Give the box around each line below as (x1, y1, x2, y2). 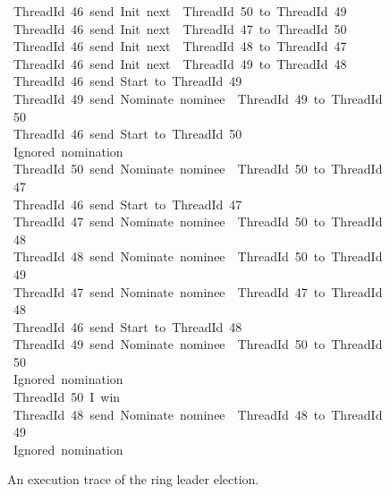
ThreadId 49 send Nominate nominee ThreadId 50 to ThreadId (13, 335, 383, 353)
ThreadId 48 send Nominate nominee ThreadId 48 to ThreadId (13, 405, 383, 423)
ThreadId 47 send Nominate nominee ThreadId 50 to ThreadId (13, 212, 383, 231)
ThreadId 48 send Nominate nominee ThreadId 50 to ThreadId (13, 247, 383, 266)
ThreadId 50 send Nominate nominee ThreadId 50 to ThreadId (13, 159, 383, 178)
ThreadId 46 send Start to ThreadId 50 (13, 124, 242, 143)
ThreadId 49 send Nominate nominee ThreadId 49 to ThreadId (13, 89, 383, 107)
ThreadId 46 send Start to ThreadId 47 (13, 194, 242, 213)
